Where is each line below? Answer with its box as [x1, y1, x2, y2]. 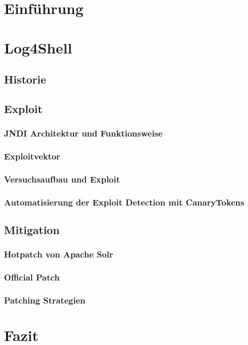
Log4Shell [4, 37, 72, 57]
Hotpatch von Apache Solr [4, 248, 113, 260]
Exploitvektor [4, 150, 60, 162]
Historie [4, 71, 46, 87]
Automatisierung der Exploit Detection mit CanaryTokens [4, 195, 244, 208]
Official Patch [4, 271, 60, 283]
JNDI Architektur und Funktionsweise [4, 127, 162, 139]
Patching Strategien [4, 294, 85, 306]
